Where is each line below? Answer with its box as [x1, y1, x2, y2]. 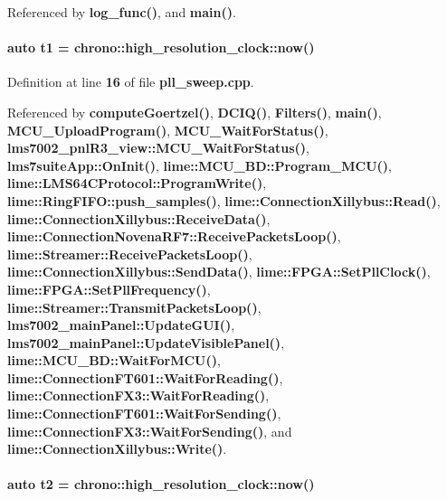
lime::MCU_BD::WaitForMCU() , [7, 351, 221, 370]
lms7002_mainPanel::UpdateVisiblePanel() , [7, 333, 285, 352]
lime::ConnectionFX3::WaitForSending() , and [7, 421, 292, 440]
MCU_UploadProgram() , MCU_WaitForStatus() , [7, 120, 328, 139]
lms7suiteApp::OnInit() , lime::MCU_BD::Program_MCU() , [7, 155, 392, 174]
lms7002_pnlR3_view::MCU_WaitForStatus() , [7, 138, 309, 157]
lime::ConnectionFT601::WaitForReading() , [7, 368, 283, 387]
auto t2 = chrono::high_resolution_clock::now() [7, 475, 315, 494]
